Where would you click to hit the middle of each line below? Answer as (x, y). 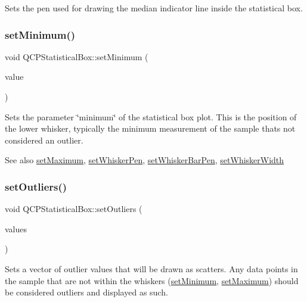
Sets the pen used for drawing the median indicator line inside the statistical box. (154, 8)
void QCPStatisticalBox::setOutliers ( (74, 209)
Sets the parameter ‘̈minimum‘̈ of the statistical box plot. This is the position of (151, 116)
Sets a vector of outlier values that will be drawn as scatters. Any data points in (151, 268)
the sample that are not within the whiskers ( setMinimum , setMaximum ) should (152, 280)
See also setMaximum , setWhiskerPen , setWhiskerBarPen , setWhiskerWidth (145, 160)
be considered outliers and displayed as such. (86, 292)
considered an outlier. (44, 140)
